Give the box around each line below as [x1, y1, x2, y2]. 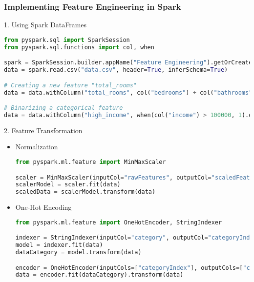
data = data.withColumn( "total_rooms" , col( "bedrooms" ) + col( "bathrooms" [4, 89, 253, 96]
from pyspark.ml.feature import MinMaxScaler [15, 158, 166, 165]
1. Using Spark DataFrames [4, 20, 87, 30]
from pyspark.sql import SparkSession [4, 36, 130, 43]
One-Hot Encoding [15, 202, 72, 212]
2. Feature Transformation [4, 125, 83, 135]
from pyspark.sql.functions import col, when [4, 43, 154, 51]
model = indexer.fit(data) [15, 242, 103, 249]
